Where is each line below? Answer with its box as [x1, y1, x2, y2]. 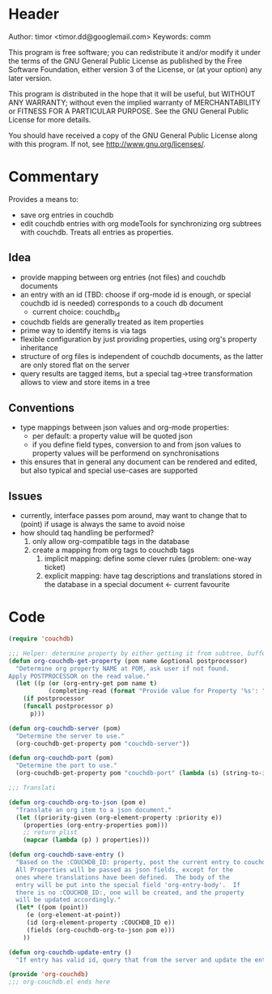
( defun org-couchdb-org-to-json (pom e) [8, 798, 147, 807]
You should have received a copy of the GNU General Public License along [8, 131, 257, 140]
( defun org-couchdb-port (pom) [8, 754, 114, 762]
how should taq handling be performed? [19, 528, 155, 538]
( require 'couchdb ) [8, 635, 74, 643]
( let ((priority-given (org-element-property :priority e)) [15, 813, 223, 821]
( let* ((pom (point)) [15, 903, 89, 912]
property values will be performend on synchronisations [32, 448, 220, 458]
